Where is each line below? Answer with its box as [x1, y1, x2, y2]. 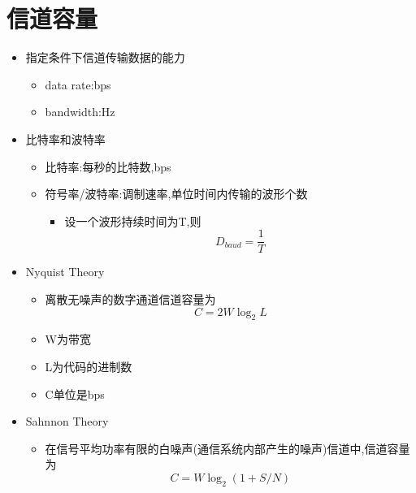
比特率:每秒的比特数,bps [45, 158, 171, 175]
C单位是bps [45, 385, 105, 402]
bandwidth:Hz [45, 103, 115, 120]
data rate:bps [45, 76, 111, 93]
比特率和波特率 [25, 130, 106, 147]
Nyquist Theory [25, 263, 105, 280]
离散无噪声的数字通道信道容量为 [45, 290, 216, 307]
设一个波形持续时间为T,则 [64, 212, 201, 229]
